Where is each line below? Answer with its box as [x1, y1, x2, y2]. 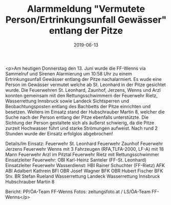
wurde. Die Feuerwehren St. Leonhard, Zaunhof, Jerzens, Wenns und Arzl [5, 87, 161, 93]
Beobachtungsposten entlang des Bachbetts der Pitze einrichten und [5, 103, 151, 109]
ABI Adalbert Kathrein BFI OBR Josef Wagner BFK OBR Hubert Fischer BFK [5, 168, 163, 174]
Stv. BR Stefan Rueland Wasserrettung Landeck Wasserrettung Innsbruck [5, 173, 160, 179]
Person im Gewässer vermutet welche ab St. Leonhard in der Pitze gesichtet [5, 81, 166, 88]
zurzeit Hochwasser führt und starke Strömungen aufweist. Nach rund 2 [5, 125, 158, 131]
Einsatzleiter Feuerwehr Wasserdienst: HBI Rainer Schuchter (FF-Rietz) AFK [5, 162, 165, 168]
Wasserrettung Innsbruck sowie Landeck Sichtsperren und [5, 98, 130, 104]
